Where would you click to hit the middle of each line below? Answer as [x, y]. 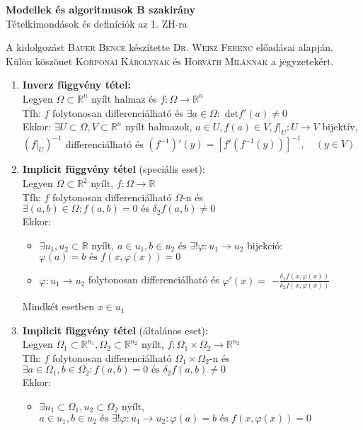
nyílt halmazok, [159, 126]
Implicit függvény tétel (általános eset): [115, 330]
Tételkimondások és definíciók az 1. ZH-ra [97, 23]
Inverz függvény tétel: [76, 85]
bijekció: [265, 245]
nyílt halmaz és [124, 98]
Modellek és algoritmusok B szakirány [100, 9]
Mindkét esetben [58, 306]
